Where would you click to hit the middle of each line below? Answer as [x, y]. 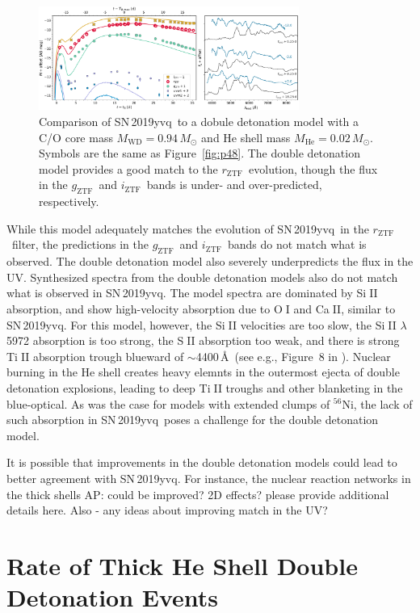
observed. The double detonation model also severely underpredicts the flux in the [210, 261]
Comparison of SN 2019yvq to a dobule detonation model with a [199, 122]
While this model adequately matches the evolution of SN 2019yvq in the [188, 228]
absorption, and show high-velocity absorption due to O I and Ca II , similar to [201, 308]
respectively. [69, 202]
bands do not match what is [297, 244]
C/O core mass [76, 137]
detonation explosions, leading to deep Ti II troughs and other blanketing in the [205, 387]
